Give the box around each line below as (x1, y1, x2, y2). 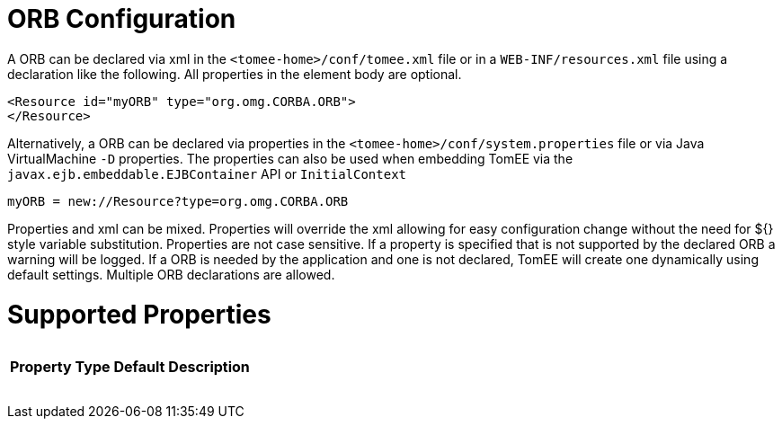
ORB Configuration (7, 4, 236, 34)
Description (168, 357, 250, 376)
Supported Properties (7, 298, 271, 330)
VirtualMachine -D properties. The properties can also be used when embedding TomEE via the (7, 150, 573, 166)
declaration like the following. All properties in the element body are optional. (7, 66, 462, 82)
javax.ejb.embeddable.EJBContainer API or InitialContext (7, 165, 407, 182)
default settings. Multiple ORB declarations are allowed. (7, 266, 335, 282)
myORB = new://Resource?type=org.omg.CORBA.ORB (7, 193, 349, 209)
